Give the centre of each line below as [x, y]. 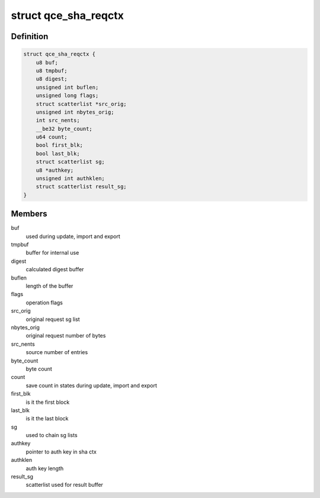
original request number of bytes [66, 336]
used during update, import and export [73, 236]
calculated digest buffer [55, 269]
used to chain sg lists [52, 435]
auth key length [45, 468]
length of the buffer [49, 286]
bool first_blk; [59, 145]
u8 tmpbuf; [52, 70]
